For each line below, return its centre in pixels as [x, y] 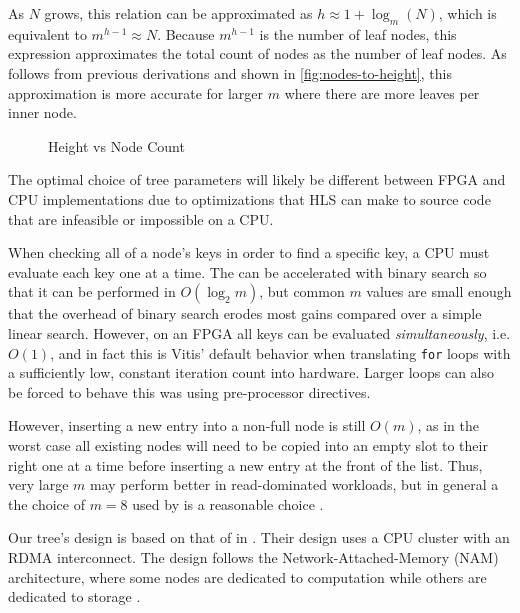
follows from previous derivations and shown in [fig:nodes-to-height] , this [230, 72]
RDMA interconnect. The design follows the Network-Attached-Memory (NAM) [253, 556]
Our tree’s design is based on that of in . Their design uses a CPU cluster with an [259, 537]
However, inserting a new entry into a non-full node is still [187, 425]
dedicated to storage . [74, 596]
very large [38, 484]
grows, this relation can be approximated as [178, 13]
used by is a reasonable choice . [228, 503]
